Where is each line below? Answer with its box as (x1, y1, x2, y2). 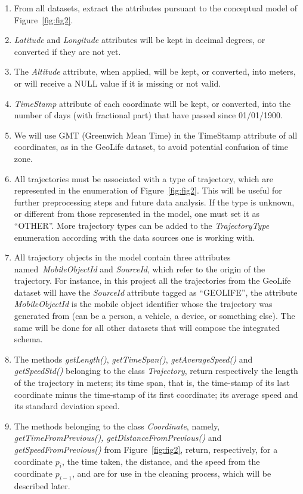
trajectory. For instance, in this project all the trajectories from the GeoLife (14, 274, 291, 287)
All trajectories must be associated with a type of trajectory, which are (14, 172, 273, 185)
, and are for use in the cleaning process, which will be (72, 467, 271, 480)
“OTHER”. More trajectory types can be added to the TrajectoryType (14, 219, 270, 231)
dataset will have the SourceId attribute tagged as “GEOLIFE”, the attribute (14, 286, 298, 298)
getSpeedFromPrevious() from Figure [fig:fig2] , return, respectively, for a (14, 443, 278, 455)
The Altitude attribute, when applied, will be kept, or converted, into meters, (14, 65, 296, 78)
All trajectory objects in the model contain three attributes (14, 251, 231, 263)
